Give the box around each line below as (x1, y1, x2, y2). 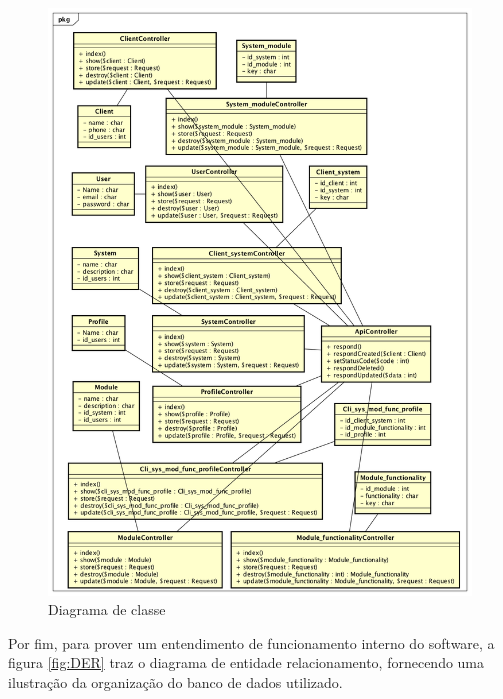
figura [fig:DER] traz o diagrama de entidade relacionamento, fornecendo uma (8, 652, 485, 673)
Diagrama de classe (48, 599, 166, 620)
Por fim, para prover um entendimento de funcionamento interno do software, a (8, 632, 495, 653)
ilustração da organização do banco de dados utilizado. (8, 671, 343, 692)
